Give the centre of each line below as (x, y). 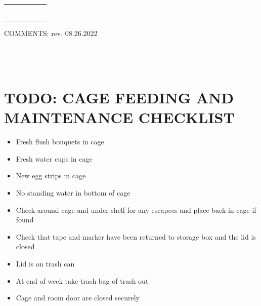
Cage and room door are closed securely (78, 298)
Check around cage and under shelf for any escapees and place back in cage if (136, 209)
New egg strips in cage (51, 176)
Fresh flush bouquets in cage (60, 142)
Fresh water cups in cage (54, 158)
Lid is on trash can (45, 263)
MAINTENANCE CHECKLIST (119, 117)
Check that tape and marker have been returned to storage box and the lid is (136, 236)
